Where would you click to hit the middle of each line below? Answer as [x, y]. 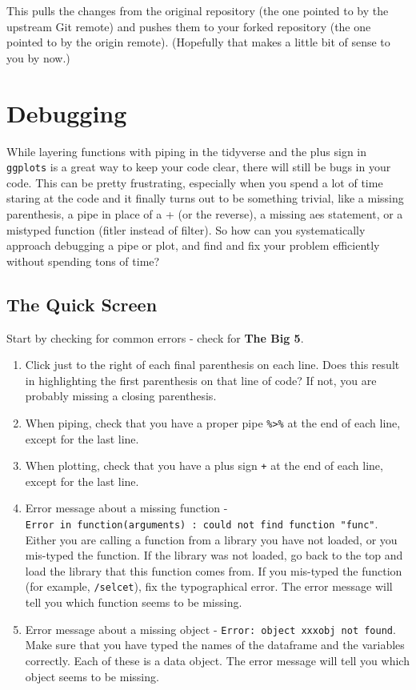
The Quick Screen [82, 304]
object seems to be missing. [92, 676]
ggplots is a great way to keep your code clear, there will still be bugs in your [199, 167]
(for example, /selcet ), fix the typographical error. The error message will [209, 586]
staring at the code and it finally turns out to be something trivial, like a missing [205, 198]
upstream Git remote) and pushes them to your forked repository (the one [189, 26]
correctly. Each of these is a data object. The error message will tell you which [217, 660]
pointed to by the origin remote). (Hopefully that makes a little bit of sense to [198, 42]
